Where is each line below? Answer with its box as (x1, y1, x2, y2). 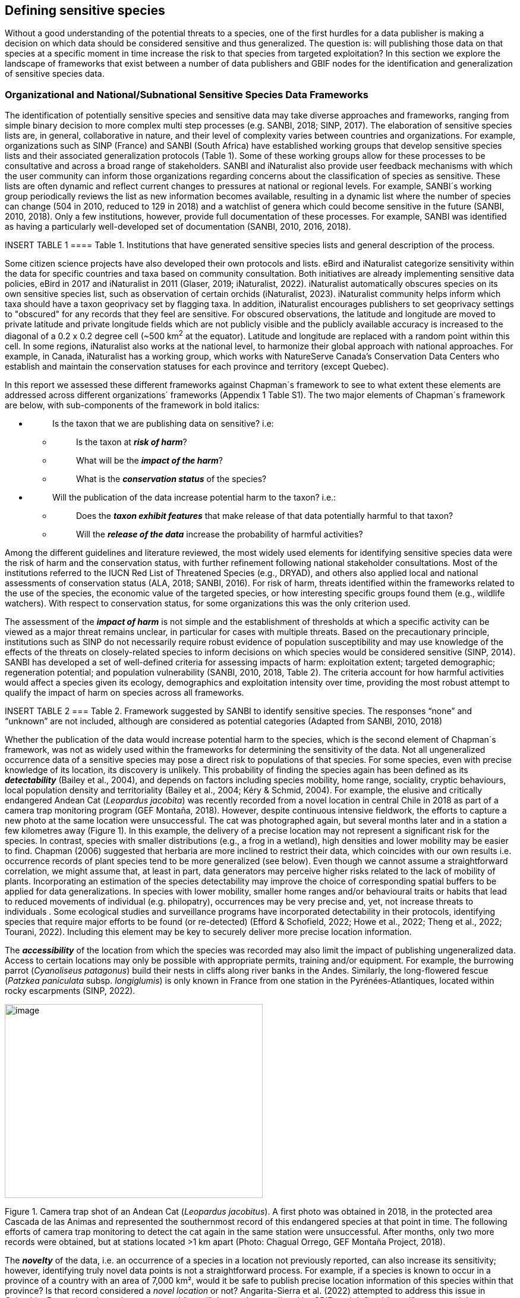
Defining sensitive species (5, 3, 165, 18)
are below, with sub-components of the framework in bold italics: (5, 399, 260, 410)
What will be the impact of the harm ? (76, 455, 223, 465)
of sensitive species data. (5, 68, 105, 79)
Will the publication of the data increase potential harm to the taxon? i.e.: (52, 492, 336, 502)
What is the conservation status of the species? (76, 473, 267, 484)
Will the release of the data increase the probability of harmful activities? (76, 528, 363, 539)
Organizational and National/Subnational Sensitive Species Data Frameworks (5, 88, 368, 101)
